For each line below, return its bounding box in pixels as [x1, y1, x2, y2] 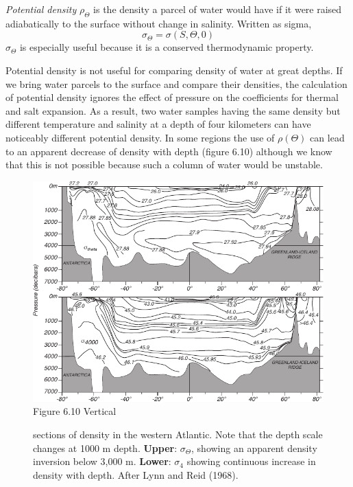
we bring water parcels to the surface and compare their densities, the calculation [5, 76, 348, 91]
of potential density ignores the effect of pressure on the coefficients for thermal [5, 90, 339, 104]
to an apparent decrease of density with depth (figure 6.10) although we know [5, 144, 332, 158]
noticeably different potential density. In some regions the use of [5, 130, 275, 144]
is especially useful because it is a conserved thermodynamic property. [19, 40, 314, 54]
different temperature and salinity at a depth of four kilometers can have [5, 117, 311, 131]
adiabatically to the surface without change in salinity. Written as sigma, [5, 16, 312, 30]
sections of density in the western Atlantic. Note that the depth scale [33, 427, 323, 442]
